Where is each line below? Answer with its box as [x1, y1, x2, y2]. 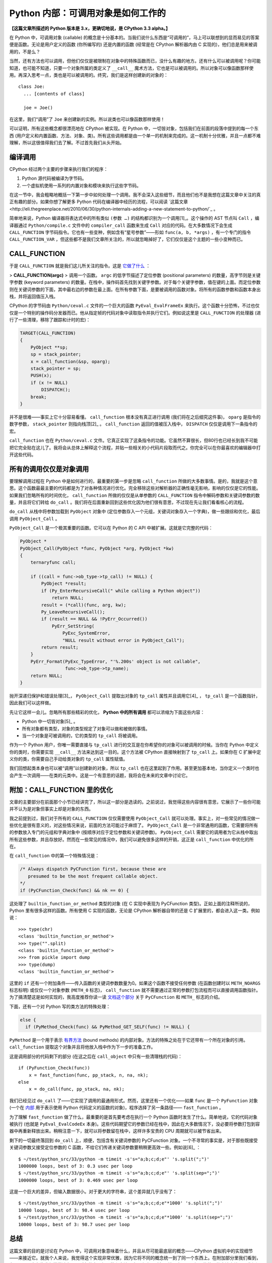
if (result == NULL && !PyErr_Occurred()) [41, 616, 148, 622]
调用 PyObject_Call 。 [9, 515, 60, 521]
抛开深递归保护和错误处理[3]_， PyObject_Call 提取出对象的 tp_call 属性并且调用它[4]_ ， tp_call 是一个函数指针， [9, 693, 260, 699]
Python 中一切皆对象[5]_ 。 [22, 718, 78, 724]
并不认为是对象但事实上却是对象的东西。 [9, 806, 93, 812]
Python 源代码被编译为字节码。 [22, 175, 87, 181]
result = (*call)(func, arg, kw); [41, 602, 126, 608]
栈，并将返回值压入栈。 [9, 293, 58, 299]
